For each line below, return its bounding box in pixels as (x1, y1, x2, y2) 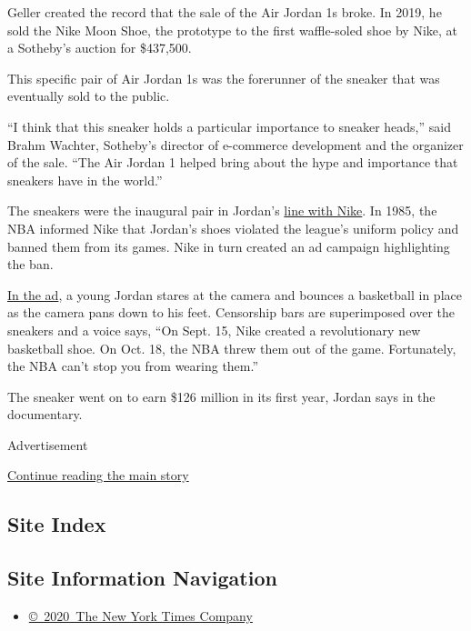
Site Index (7, 510, 106, 538)
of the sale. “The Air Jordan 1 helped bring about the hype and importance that (7, 153, 458, 172)
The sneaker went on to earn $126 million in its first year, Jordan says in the (7, 386, 436, 406)
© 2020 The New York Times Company (28, 606, 253, 626)
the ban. (7, 255, 54, 274)
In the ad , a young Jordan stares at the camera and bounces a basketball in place (7, 285, 462, 304)
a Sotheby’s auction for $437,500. (7, 38, 192, 57)
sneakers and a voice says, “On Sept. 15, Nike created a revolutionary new (7, 320, 421, 339)
